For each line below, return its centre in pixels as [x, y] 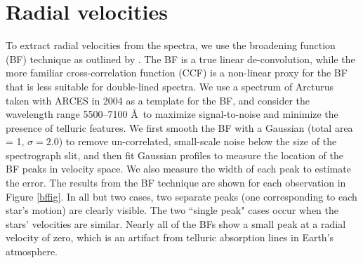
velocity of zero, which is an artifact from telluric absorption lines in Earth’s [170, 237]
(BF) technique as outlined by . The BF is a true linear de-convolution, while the [180, 59]
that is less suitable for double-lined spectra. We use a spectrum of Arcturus [170, 86]
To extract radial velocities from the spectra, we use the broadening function [171, 45]
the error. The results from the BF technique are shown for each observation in [176, 183]
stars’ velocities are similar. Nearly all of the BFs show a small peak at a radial [176, 223]
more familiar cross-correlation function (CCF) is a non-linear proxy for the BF [177, 73]
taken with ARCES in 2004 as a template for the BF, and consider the [158, 100]
